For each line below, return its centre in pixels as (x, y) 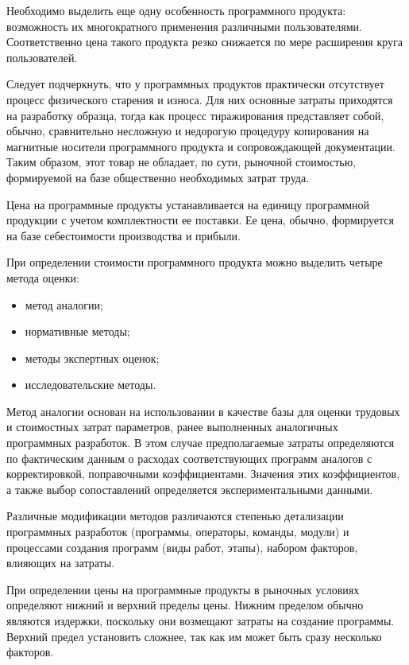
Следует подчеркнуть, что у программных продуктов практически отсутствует (195, 84)
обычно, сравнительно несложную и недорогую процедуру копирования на (188, 131)
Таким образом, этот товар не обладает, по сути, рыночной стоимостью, (181, 162)
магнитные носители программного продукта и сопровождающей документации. (201, 146)
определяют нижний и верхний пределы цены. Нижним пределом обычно (185, 605)
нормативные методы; (77, 331)
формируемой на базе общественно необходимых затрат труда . (158, 177)
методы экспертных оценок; (92, 358)
